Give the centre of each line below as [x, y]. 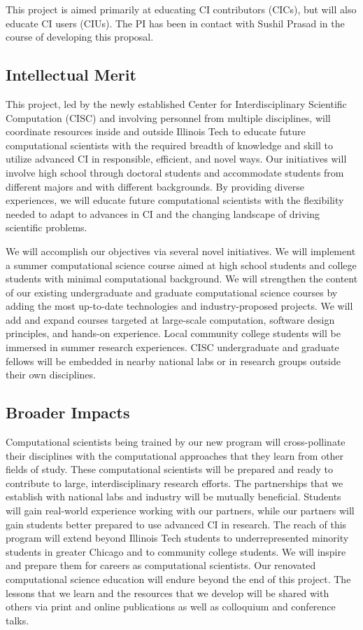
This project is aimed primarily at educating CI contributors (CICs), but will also [181, 9]
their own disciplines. [51, 375]
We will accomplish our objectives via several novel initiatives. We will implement [181, 251]
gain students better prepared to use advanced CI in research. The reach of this [176, 524]
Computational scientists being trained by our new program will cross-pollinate [176, 442]
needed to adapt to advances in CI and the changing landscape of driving [163, 213]
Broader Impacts [68, 412]
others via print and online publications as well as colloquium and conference [171, 607]
